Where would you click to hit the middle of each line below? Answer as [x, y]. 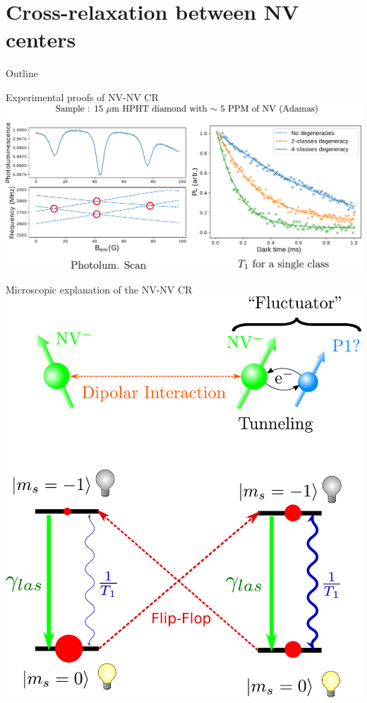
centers [41, 39]
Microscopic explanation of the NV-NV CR [99, 289]
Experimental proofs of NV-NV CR [82, 97]
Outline [22, 73]
